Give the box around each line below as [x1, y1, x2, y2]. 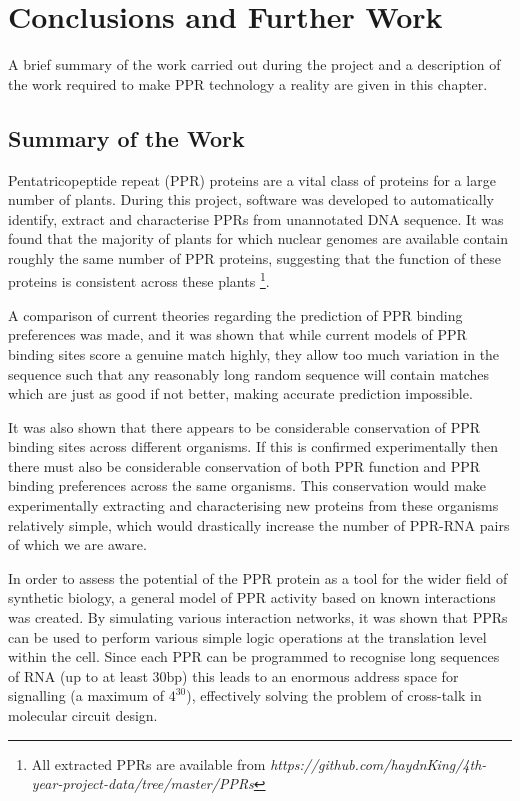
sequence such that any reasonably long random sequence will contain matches [8, 363, 490, 384]
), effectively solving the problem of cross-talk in [186, 685, 482, 706]
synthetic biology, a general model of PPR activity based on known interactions [8, 587, 496, 608]
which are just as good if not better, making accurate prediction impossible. [8, 383, 473, 404]
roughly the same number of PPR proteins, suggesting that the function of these [8, 247, 502, 268]
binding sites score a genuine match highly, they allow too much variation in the [8, 343, 500, 364]
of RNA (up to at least [8, 665, 148, 686]
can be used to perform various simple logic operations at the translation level [8, 626, 487, 647]
